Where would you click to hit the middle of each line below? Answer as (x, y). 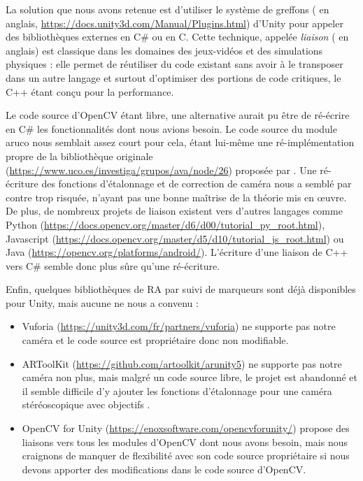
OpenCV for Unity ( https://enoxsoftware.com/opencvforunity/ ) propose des (186, 428)
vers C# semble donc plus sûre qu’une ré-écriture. (113, 265)
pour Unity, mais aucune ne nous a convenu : (102, 302)
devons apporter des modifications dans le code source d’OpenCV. (164, 469)
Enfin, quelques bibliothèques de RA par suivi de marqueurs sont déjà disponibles (181, 289)
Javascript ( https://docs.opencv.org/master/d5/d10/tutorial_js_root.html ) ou (175, 238)
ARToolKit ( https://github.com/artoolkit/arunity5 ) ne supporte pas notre (182, 363)
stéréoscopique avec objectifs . (86, 404)
